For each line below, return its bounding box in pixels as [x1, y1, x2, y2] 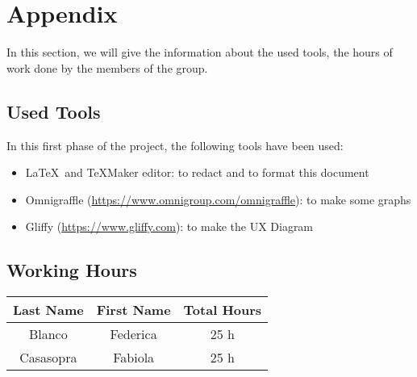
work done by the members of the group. [6, 59, 208, 76]
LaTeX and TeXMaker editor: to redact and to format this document [25, 164, 369, 181]
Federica [110, 325, 157, 344]
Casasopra [19, 348, 77, 367]
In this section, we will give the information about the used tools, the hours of [6, 44, 393, 61]
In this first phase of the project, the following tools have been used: [6, 136, 344, 153]
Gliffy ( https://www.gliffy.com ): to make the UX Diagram [25, 218, 314, 235]
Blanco [28, 325, 68, 344]
